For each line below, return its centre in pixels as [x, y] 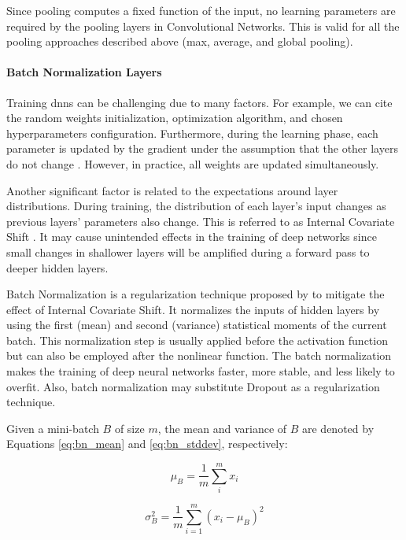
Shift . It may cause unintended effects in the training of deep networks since [192, 237]
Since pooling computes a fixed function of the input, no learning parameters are [201, 10]
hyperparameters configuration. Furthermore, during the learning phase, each [192, 133]
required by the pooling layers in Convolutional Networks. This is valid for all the [203, 26]
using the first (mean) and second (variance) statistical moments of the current [197, 325]
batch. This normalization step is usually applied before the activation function [197, 340]
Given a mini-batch [53, 428]
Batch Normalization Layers [84, 72]
